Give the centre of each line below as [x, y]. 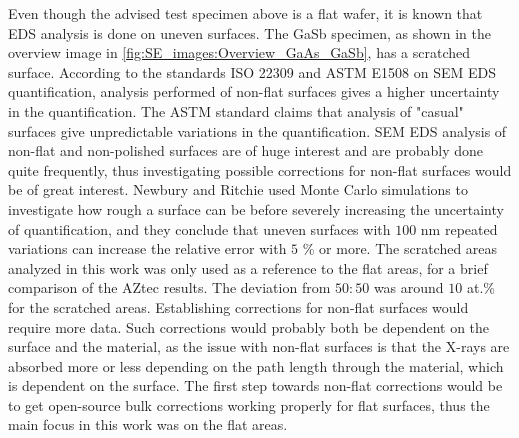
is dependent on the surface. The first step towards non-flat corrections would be [255, 385]
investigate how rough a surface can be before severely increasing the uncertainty [256, 208]
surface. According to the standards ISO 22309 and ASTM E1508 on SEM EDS [252, 71]
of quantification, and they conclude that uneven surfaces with [199, 228]
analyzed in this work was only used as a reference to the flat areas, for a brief [248, 267]
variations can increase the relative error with [147, 248]
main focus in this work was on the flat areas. [148, 424]
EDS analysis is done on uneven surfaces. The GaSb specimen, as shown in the [249, 32]
